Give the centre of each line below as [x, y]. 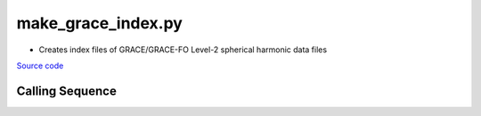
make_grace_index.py [99, 23]
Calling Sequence [67, 91]
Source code [40, 66]
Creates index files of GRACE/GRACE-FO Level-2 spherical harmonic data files [183, 50]
